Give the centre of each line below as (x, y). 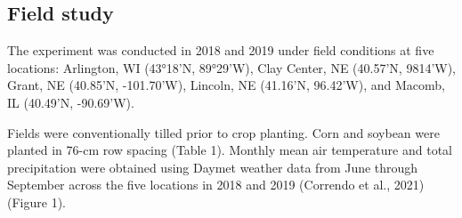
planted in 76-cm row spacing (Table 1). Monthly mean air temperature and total (230, 150)
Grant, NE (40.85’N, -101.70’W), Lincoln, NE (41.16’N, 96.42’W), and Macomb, (226, 85)
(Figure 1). (36, 202)
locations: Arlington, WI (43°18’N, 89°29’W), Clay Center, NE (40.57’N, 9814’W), (231, 67)
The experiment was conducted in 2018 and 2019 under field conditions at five (221, 50)
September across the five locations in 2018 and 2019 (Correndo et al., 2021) (216, 185)
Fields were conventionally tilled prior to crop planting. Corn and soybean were (223, 132)
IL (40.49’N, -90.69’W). (71, 102)
